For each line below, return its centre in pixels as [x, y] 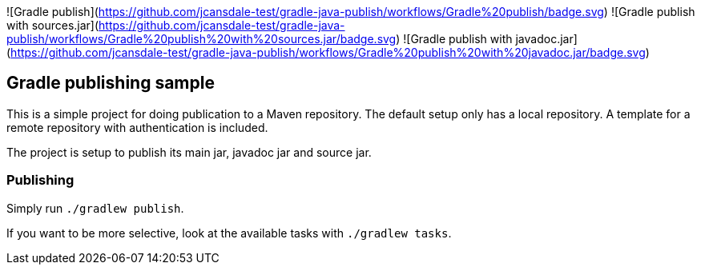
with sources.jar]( [53, 25]
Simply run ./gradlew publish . [95, 208]
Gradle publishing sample [111, 83]
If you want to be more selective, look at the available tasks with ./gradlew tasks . [229, 233]
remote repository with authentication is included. [137, 127]
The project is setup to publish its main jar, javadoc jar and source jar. [189, 152]
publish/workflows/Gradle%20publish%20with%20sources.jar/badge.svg [201, 39]
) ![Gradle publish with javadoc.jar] [487, 39]
